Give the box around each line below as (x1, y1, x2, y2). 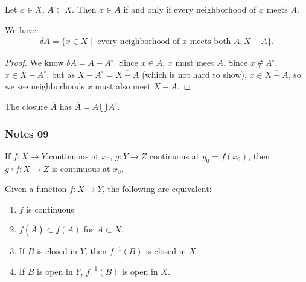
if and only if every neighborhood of (123, 3, 257, 15)
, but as (46, 68, 75, 80)
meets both (190, 37, 231, 46)
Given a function (5, 182, 67, 195)
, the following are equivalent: (102, 182, 212, 195)
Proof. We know (5, 56, 64, 69)
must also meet (95, 80, 151, 92)
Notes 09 (5, 126, 49, 141)
